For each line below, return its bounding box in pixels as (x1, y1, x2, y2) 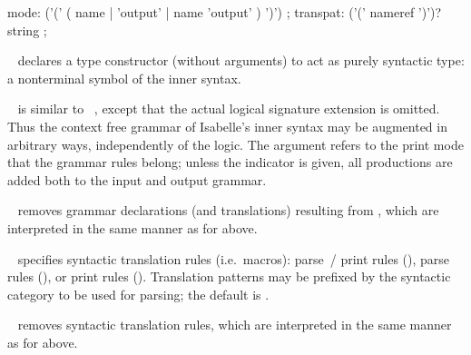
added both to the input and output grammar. (7, 170, 267, 189)
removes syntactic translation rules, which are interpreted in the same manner (17, 315, 452, 334)
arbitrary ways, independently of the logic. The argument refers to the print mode (7, 134, 464, 153)
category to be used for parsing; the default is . (7, 284, 270, 303)
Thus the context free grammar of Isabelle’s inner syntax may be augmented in (7, 116, 447, 135)
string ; (7, 20, 47, 39)
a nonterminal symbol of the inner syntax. (7, 68, 241, 87)
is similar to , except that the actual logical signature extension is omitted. (17, 99, 440, 118)
